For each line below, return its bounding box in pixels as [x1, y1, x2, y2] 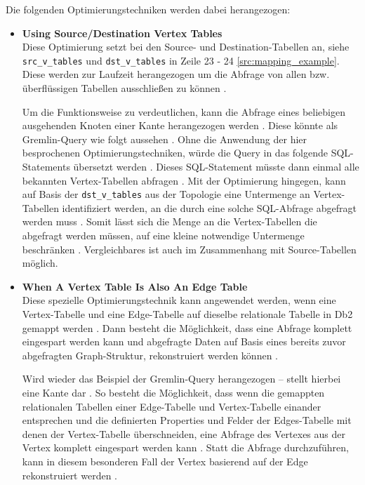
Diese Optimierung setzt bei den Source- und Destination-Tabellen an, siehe [22, 39, 350, 54]
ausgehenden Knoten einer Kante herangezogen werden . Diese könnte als [22, 118, 338, 133]
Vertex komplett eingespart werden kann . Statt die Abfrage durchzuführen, [22, 440, 349, 455]
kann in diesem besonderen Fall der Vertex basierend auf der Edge [22, 453, 308, 468]
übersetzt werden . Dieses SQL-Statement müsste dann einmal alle [73, 159, 359, 173]
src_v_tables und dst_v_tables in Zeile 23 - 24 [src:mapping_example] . [22, 53, 340, 67]
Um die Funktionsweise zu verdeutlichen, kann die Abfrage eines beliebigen [22, 104, 345, 119]
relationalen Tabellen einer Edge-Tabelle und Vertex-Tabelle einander [22, 399, 321, 413]
